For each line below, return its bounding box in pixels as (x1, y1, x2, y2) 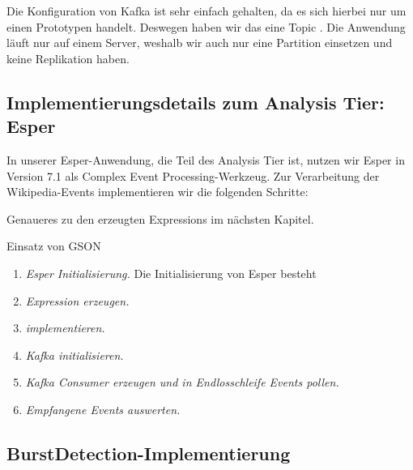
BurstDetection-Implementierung (6, 440, 291, 465)
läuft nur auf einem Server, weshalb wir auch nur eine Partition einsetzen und (6, 34, 393, 51)
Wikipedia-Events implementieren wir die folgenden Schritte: (6, 183, 309, 200)
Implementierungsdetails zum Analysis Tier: (6, 89, 385, 114)
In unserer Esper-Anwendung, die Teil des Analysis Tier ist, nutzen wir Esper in (6, 151, 405, 168)
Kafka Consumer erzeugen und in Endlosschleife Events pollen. (25, 374, 339, 391)
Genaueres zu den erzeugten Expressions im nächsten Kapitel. (6, 210, 314, 227)
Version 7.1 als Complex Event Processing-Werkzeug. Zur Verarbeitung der (6, 167, 380, 184)
